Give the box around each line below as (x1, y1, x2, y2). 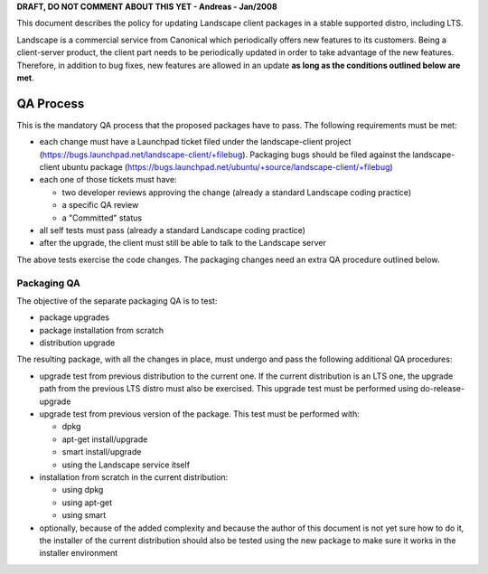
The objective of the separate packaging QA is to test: (16, 295, 218, 306)
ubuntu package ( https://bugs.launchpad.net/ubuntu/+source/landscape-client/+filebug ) (61, 162, 393, 173)
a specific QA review (61, 200, 139, 211)
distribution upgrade (39, 337, 116, 348)
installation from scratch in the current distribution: (39, 471, 229, 483)
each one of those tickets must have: (39, 174, 177, 185)
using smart (61, 510, 107, 521)
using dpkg (61, 485, 104, 495)
